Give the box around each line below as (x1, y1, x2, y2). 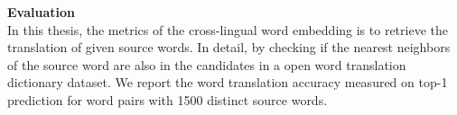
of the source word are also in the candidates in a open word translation (7, 55, 406, 74)
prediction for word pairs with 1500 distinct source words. (7, 90, 328, 109)
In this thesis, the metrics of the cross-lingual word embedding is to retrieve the (7, 20, 448, 39)
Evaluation (7, 3, 75, 21)
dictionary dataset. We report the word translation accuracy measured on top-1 (7, 73, 448, 92)
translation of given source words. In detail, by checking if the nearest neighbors (7, 38, 451, 57)
